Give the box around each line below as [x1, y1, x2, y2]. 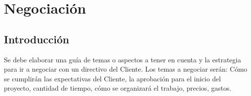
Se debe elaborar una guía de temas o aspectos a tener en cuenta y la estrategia [4, 54, 241, 64]
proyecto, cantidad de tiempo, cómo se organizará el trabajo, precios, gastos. [4, 83, 232, 93]
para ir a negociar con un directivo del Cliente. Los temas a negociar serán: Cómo [4, 64, 248, 74]
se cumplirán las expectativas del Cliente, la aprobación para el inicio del [4, 73, 221, 83]
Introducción [4, 31, 69, 46]
